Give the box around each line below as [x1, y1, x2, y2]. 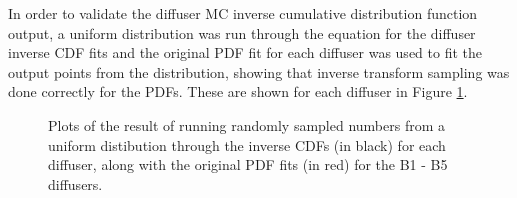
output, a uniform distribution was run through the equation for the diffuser [8, 22, 476, 43]
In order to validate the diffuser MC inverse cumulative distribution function [8, 3, 478, 23]
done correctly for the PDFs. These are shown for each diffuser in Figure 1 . [8, 81, 468, 102]
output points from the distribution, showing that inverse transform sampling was [8, 61, 510, 82]
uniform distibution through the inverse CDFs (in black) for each [48, 134, 446, 155]
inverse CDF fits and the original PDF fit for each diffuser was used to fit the [8, 42, 482, 63]
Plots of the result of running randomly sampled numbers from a [48, 114, 446, 135]
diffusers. [48, 173, 103, 194]
